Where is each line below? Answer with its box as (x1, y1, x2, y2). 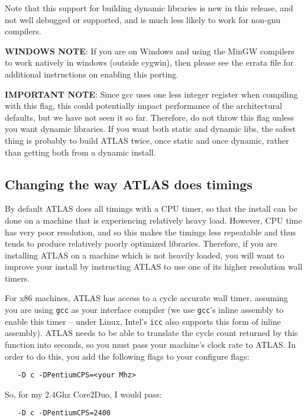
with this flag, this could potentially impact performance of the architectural (5, 99, 282, 112)
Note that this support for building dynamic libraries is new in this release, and (5, 2, 293, 14)
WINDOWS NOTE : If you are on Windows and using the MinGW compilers (5, 44, 295, 57)
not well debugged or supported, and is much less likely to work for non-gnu (5, 13, 280, 25)
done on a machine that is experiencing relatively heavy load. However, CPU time (5, 214, 302, 226)
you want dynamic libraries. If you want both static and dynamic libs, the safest (5, 122, 296, 135)
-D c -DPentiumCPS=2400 (17, 409, 111, 418)
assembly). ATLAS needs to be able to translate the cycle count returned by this (5, 327, 298, 339)
